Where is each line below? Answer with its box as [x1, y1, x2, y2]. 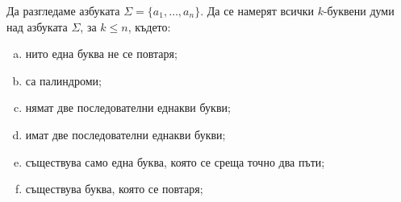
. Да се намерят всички [200, 2, 314, 19]
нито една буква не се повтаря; [25, 45, 178, 62]
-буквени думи [323, 2, 395, 19]
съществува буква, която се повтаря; [25, 180, 203, 197]
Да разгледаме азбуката [6, 2, 120, 19]
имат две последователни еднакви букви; [25, 126, 226, 142]
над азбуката [6, 18, 68, 35]
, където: [127, 18, 171, 35]
